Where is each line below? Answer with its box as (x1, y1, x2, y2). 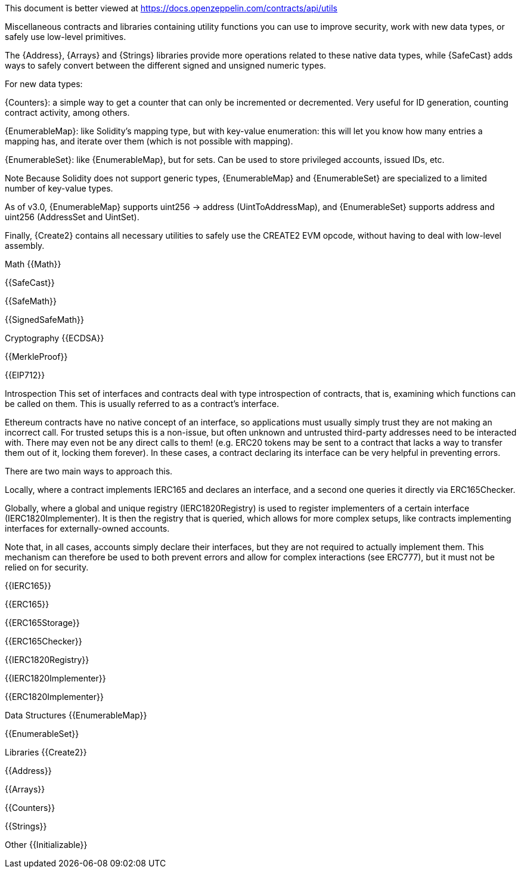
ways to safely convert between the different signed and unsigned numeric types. (5, 60, 326, 70)
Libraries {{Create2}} (5, 747, 87, 757)
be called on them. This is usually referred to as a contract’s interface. (5, 399, 279, 409)
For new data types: (5, 79, 83, 89)
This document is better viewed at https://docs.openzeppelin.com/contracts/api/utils (5, 3, 338, 13)
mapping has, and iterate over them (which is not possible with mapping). (5, 136, 293, 146)
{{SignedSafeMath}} (5, 314, 84, 325)
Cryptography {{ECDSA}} (5, 333, 104, 343)
